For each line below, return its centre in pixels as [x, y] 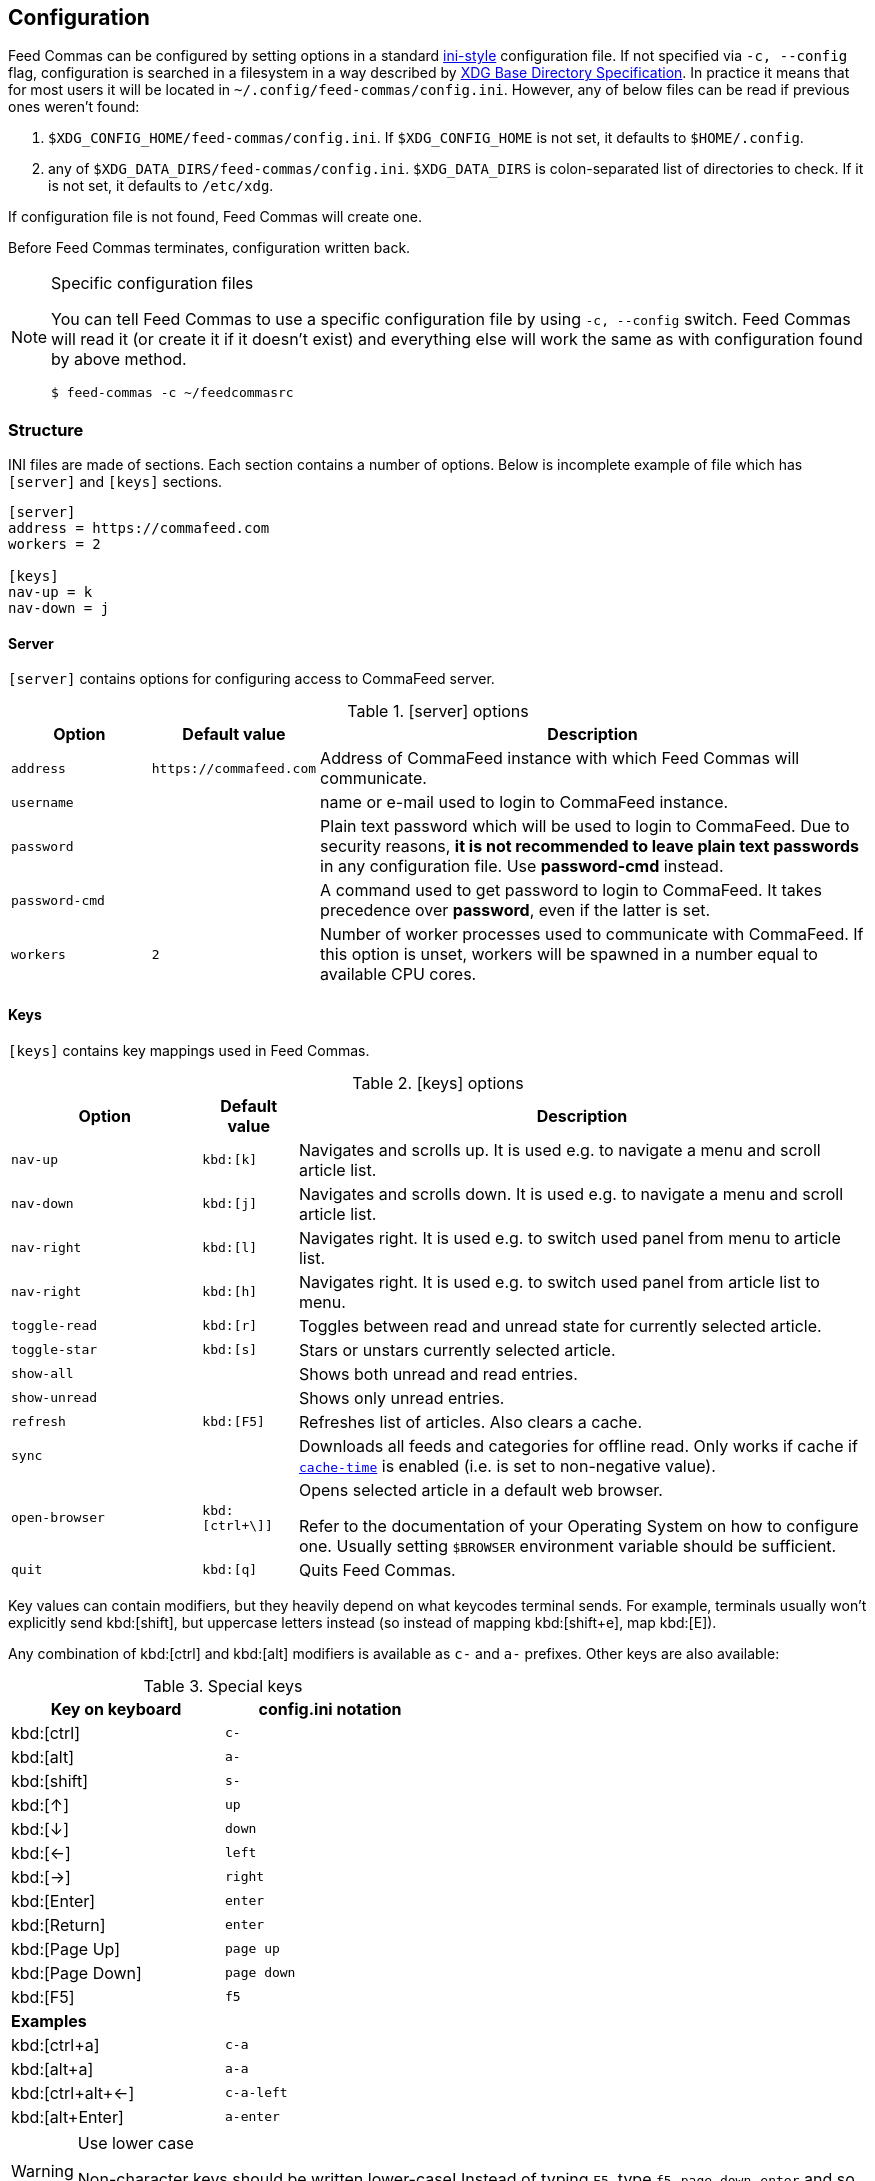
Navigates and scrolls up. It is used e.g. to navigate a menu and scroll [559, 1149]
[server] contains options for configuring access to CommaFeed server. [251, 679]
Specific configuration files [152, 283]
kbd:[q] [230, 1570]
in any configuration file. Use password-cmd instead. [522, 866]
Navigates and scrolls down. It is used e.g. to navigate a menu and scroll [571, 1193]
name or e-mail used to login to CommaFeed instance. [524, 802]
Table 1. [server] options [438, 711]
